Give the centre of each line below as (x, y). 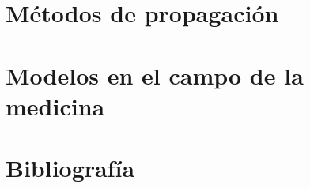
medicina (55, 105)
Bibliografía (70, 168)
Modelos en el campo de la (155, 75)
